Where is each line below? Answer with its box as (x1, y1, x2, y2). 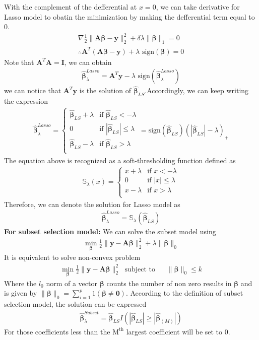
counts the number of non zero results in (106, 278, 232, 288)
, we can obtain (64, 56, 112, 67)
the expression (4, 96, 48, 106)
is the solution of (79, 85, 132, 96)
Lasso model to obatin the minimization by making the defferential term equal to (4, 11, 255, 22)
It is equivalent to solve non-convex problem (4, 252, 141, 262)
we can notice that (4, 85, 61, 96)
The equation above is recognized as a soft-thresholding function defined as (4, 155, 236, 165)
